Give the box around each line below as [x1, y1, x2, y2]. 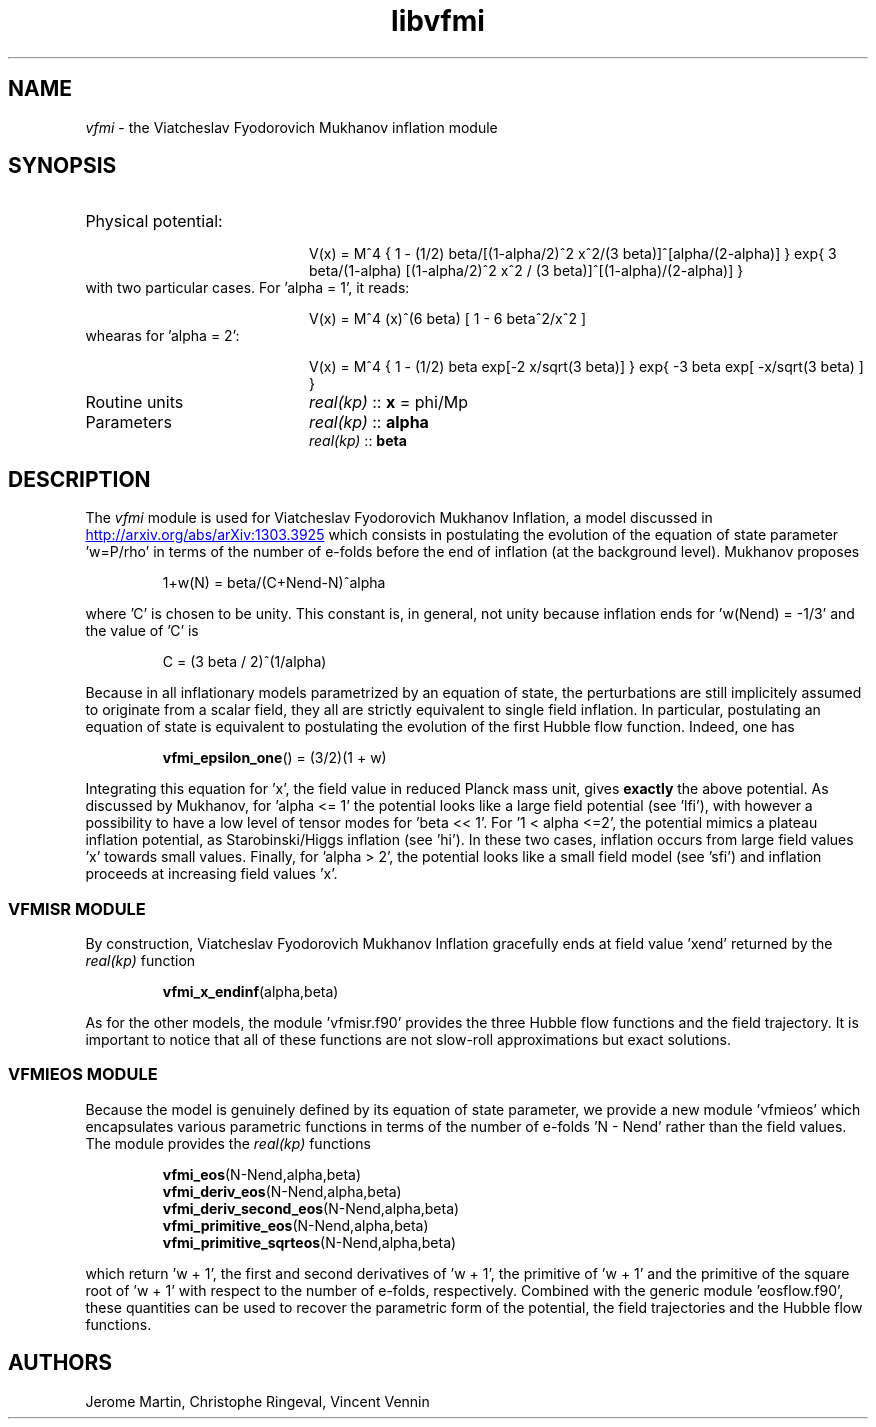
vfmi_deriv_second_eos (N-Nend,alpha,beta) [162, 1199, 460, 1217]
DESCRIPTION [8, 466, 151, 492]
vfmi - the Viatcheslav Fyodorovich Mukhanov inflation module [85, 118, 498, 136]
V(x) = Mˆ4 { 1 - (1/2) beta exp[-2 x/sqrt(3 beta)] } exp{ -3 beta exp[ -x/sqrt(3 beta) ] [309, 358, 864, 376]
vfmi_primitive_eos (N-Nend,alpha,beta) [162, 1216, 429, 1234]
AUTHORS [8, 1350, 113, 1376]
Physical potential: [85, 211, 223, 232]
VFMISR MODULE [8, 898, 146, 919]
